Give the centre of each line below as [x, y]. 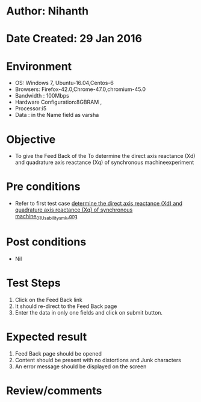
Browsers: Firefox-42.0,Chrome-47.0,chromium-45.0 [80, 89]
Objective [31, 139]
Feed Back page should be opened [58, 353]
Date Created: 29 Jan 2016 [74, 39]
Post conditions [46, 242]
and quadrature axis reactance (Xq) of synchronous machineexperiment [104, 162]
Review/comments [54, 391]
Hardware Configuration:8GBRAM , [58, 102]
